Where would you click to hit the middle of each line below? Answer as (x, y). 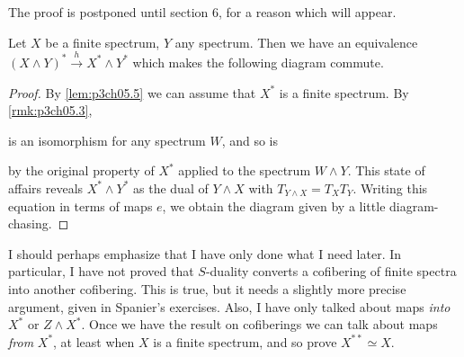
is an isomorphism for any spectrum (107, 140)
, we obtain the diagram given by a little (274, 205)
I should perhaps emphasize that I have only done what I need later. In (205, 253)
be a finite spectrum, (103, 42)
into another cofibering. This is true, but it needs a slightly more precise (207, 288)
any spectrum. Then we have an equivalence (296, 42)
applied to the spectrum (245, 170)
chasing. (30, 223)
